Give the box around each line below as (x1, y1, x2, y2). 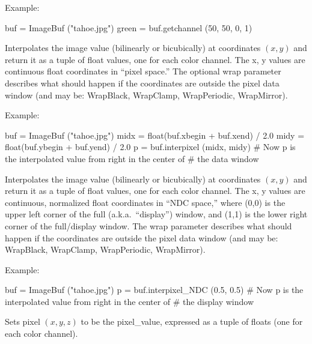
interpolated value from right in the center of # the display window (5, 295, 254, 307)
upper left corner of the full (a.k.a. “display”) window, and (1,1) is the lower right (5, 208, 308, 220)
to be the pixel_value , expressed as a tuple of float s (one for (81, 315, 303, 328)
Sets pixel (5, 315, 40, 328)
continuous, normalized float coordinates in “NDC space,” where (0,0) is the (5, 196, 286, 208)
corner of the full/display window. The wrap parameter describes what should (5, 219, 292, 232)
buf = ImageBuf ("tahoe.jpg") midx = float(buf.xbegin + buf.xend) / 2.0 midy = (5, 128, 305, 141)
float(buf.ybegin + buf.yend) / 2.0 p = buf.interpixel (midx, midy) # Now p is (5, 140, 296, 153)
